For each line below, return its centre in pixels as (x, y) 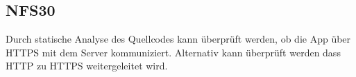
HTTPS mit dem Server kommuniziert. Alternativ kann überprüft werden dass (173, 52)
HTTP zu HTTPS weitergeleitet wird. (87, 66)
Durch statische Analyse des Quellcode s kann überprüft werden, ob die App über (178, 39)
